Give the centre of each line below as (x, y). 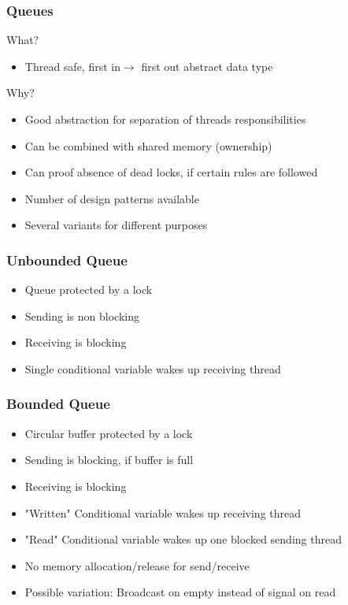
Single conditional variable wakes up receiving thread (153, 368)
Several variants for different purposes (116, 225)
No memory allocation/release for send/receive (137, 565)
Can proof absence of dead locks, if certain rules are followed (171, 172)
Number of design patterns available (112, 198)
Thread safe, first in (72, 66)
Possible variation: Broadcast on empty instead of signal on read (180, 592)
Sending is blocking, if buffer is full (109, 460)
